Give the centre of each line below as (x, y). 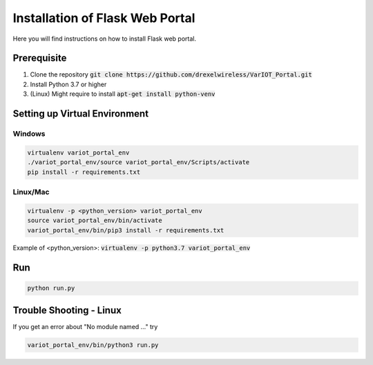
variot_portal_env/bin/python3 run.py (93, 345)
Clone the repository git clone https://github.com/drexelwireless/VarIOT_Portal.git (171, 75)
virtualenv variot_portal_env (78, 152)
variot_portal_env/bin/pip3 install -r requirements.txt (126, 230)
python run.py (51, 288)
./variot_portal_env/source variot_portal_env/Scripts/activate (138, 162)
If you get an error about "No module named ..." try (85, 326)
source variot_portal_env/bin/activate (95, 220)
